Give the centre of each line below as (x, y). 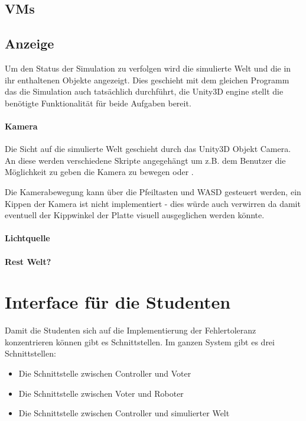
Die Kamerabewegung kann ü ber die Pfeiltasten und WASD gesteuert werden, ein (153, 191)
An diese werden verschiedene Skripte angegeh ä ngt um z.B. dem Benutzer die (145, 160)
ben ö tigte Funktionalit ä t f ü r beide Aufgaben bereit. (98, 103)
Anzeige (30, 43)
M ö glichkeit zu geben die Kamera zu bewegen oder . (99, 172)
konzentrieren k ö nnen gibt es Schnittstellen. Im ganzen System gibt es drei (140, 341)
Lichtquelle (27, 238)
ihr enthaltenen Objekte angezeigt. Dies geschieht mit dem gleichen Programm (147, 80)
